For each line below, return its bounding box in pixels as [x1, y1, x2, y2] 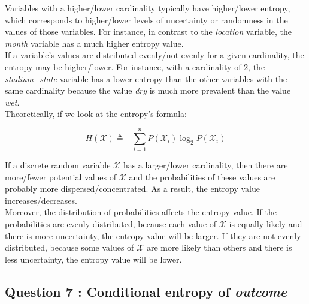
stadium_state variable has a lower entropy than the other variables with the [5, 72, 287, 85]
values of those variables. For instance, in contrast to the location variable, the [5, 25, 292, 38]
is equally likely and [229, 218, 302, 230]
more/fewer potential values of [5, 170, 117, 183]
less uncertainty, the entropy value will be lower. [5, 252, 182, 265]
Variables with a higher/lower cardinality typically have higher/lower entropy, [5, 2, 290, 14]
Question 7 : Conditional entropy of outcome [5, 282, 287, 300]
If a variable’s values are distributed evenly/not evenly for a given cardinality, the [5, 49, 304, 61]
